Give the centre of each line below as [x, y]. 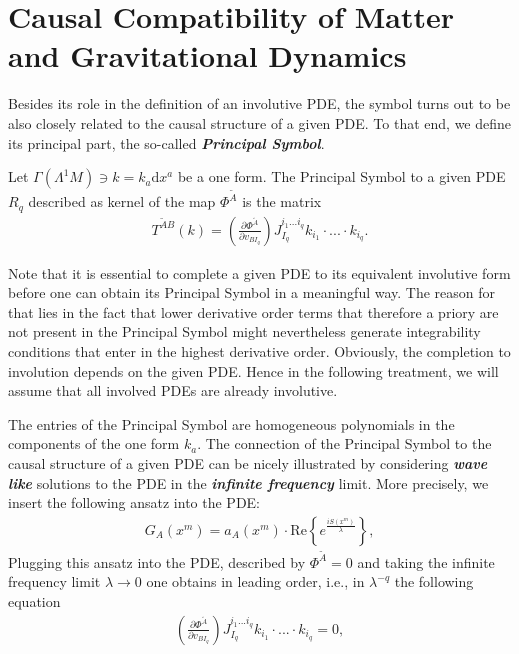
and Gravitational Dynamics [207, 55]
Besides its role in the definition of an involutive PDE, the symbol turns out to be [259, 103]
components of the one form [94, 443]
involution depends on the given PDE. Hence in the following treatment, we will [253, 370]
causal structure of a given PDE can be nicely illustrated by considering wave [248, 462]
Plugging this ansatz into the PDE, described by [157, 561]
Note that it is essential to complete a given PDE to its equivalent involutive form [259, 272]
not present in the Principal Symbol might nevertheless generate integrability [244, 331]
